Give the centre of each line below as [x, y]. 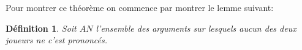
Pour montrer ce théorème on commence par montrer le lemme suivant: [140, 7]
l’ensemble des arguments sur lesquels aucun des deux [196, 28]
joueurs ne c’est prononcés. [57, 40]
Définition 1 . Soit [41, 28]
